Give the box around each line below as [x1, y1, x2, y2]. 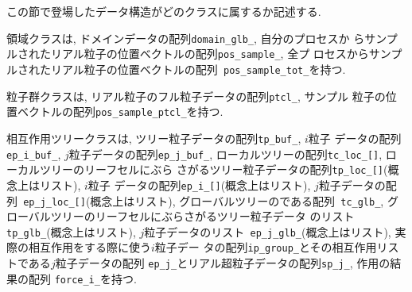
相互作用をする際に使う [28, 239, 151, 255]
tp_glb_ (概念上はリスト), [6, 223, 136, 240]
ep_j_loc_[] [23, 196, 86, 208]
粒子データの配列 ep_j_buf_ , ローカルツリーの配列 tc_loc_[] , [68, 145, 383, 162]
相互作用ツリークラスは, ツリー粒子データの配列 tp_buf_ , [6, 129, 301, 146]
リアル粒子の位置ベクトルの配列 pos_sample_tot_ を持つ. [50, 60, 346, 77]
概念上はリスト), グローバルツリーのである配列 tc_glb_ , [90, 192, 384, 209]
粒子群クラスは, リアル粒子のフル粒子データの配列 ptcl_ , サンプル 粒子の [6, 87, 386, 104]
